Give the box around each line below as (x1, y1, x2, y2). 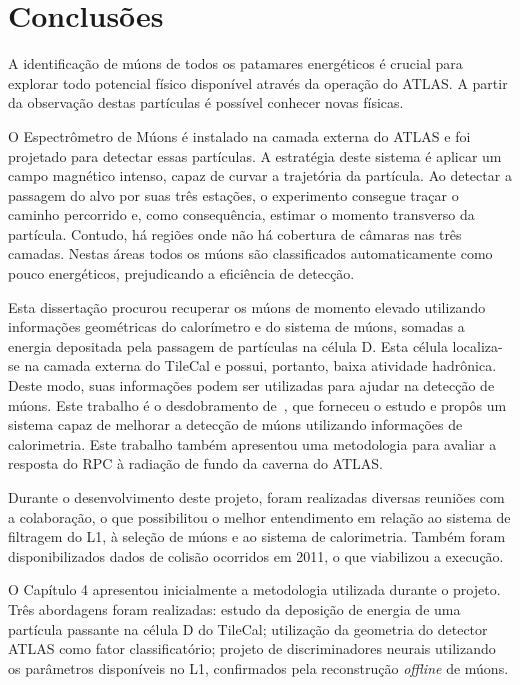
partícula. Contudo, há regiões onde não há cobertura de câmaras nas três (8, 223, 462, 244)
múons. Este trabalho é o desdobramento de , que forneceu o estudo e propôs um (8, 394, 507, 415)
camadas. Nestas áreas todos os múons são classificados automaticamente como (8, 243, 493, 264)
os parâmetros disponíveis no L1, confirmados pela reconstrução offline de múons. (8, 657, 509, 678)
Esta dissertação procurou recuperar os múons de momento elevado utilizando (8, 296, 486, 317)
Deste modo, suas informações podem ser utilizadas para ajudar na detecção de (8, 375, 495, 396)
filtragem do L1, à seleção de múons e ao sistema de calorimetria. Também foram (8, 526, 506, 547)
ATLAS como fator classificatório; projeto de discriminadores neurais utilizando (8, 638, 496, 659)
